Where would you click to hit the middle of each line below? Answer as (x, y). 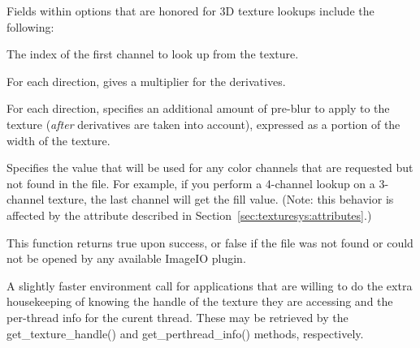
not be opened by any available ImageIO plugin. (126, 258)
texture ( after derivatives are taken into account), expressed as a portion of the (204, 124)
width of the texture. (58, 140)
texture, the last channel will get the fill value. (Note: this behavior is (221, 199)
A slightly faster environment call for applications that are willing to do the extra (210, 285)
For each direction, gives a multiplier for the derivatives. (146, 81)
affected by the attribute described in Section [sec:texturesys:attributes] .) (189, 215)
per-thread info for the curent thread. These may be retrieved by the (178, 317)
